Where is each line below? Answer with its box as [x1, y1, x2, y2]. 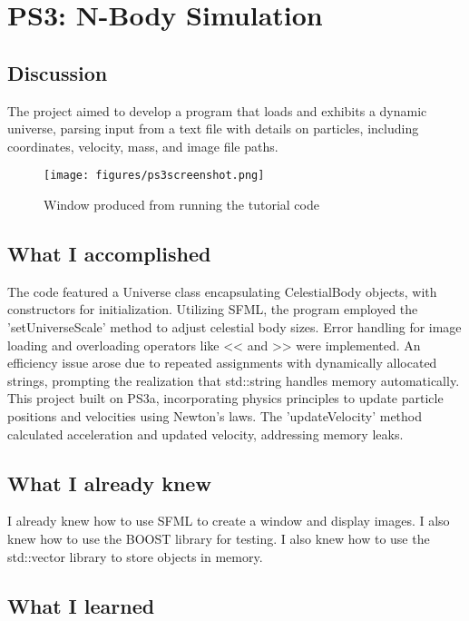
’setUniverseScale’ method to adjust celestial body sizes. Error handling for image [7, 318, 462, 336]
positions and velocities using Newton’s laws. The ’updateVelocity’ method [7, 406, 423, 425]
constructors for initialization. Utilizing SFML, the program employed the [7, 300, 418, 319]
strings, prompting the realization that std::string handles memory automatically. [7, 370, 460, 389]
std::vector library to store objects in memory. [7, 547, 263, 566]
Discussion [7, 58, 108, 86]
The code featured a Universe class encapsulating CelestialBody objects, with [7, 281, 437, 301]
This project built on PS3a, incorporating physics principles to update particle [7, 389, 444, 408]
